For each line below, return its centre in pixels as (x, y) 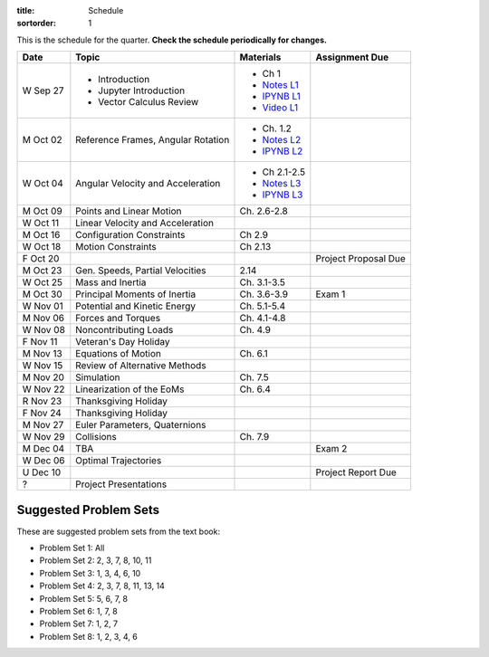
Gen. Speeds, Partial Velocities (141, 271)
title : (26, 10)
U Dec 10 (42, 472)
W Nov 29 (43, 437)
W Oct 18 (42, 247)
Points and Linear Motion (129, 211)
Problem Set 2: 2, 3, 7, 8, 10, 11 (96, 560)
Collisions (96, 437)
